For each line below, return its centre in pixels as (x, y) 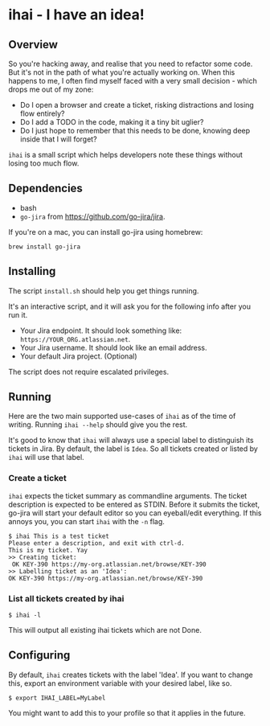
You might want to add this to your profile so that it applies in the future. (127, 712)
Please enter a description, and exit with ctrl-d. (96, 543)
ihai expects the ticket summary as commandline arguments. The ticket (128, 495)
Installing (32, 271)
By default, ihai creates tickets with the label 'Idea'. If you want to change (131, 675)
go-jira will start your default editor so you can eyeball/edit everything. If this (135, 513)
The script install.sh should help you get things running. (104, 290)
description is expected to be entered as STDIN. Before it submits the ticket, (134, 504)
